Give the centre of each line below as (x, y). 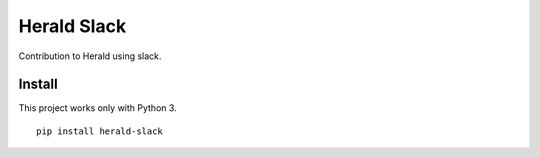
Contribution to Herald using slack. (90, 56)
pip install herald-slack (100, 131)
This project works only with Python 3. (97, 108)
